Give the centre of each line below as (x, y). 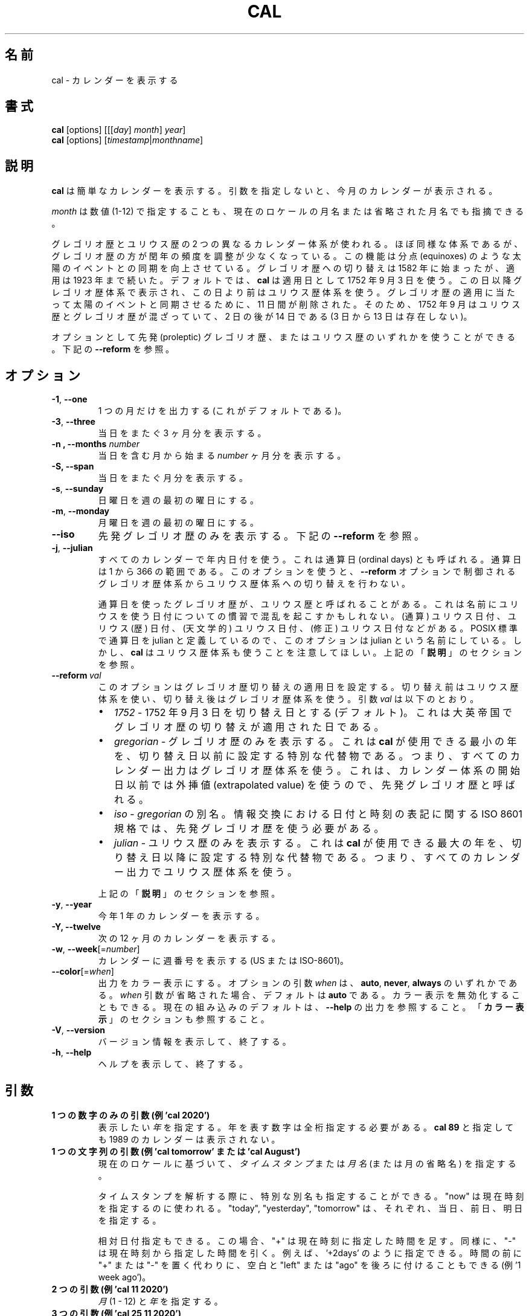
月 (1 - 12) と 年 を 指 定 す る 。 (160, 1301)
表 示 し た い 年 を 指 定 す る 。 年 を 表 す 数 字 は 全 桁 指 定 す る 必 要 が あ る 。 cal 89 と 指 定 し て (306, 1127)
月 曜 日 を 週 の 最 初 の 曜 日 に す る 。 (178, 523)
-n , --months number (96, 444)
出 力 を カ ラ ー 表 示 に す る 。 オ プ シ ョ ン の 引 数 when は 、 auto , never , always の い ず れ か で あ (308, 983)
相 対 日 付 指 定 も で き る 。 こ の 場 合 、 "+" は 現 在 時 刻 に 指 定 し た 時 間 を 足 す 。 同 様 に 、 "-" (307, 1240)
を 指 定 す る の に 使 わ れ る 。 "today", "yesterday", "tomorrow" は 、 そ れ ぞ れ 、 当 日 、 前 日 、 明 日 (310, 1208)
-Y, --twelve (76, 927)
